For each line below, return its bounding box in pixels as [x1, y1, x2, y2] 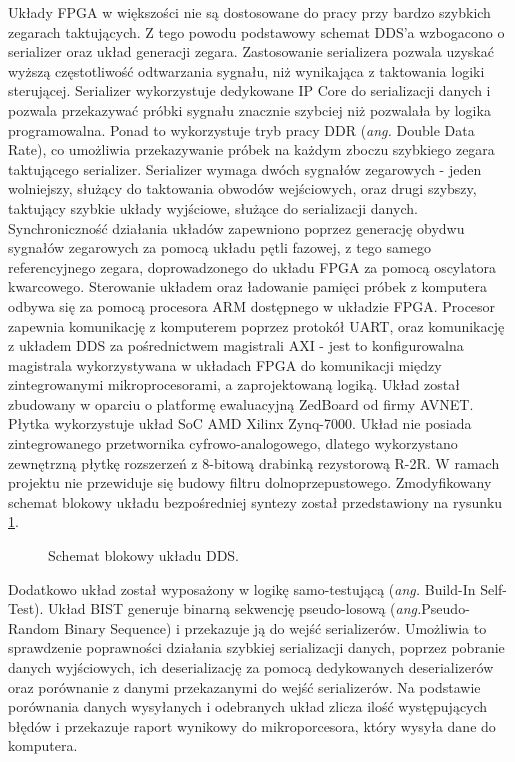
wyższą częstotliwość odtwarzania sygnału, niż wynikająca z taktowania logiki [8, 60, 485, 81]
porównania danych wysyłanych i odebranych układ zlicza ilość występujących [8, 696, 488, 717]
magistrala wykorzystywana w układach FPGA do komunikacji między [8, 354, 442, 375]
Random [8, 617, 60, 638]
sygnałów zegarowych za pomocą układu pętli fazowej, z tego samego [8, 237, 431, 258]
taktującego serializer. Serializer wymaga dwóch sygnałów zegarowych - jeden [8, 158, 482, 179]
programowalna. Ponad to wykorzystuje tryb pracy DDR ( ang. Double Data [8, 119, 475, 140]
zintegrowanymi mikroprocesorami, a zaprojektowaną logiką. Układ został [8, 374, 460, 395]
